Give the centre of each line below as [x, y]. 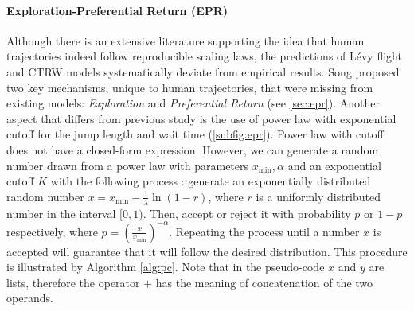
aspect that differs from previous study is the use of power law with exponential [201, 118]
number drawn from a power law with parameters [128, 165]
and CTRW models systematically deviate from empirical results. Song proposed [203, 71]
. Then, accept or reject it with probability [247, 213]
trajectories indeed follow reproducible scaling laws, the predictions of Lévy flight [204, 56]
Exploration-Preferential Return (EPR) [117, 10]
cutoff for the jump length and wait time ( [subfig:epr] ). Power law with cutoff [195, 134]
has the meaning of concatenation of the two [264, 282]
